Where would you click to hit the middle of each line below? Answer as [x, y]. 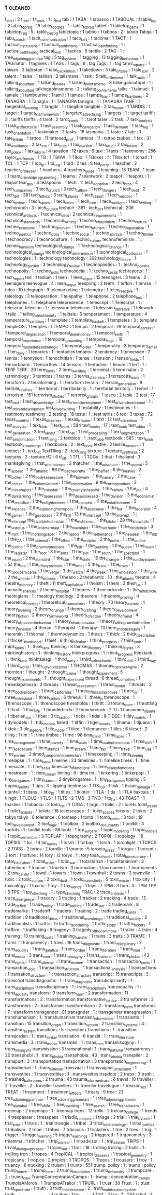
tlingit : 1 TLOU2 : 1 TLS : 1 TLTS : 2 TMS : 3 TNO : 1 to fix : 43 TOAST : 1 [75, 799]
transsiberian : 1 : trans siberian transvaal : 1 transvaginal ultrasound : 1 [71, 1068]
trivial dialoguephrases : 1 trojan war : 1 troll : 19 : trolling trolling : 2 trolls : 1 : [76, 1148]
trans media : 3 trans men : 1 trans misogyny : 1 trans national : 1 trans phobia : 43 [77, 956]
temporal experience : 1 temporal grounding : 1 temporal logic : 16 [64, 340]
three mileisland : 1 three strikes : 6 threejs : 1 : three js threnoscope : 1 [70, 698]
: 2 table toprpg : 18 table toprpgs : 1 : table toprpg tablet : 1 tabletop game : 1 [74, 26]
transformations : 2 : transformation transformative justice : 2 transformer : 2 [79, 1000]
